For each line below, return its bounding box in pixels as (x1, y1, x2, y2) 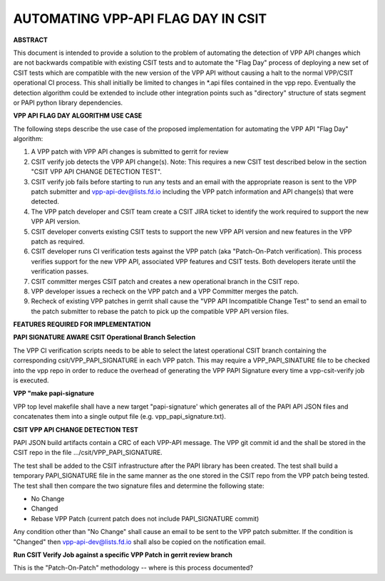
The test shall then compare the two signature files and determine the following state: (13, 481, 265, 490)
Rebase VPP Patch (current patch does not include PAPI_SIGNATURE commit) (31, 514, 260, 523)
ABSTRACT (13, 36, 48, 44)
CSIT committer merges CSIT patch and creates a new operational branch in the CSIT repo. (31, 277, 299, 286)
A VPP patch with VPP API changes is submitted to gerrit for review (31, 147, 229, 156)
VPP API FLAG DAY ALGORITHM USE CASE (13, 111, 143, 120)
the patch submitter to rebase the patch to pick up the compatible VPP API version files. (31, 307, 289, 315)
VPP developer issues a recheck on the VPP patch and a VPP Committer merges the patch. (31, 287, 299, 295)
